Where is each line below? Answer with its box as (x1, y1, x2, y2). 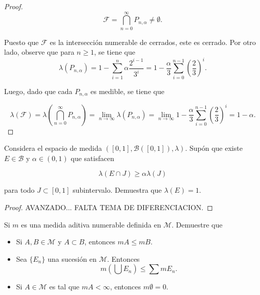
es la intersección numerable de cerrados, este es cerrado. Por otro (50, 36, 256, 47)
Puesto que (4, 36, 39, 47)
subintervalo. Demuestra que (73, 185, 162, 195)
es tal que (49, 281, 80, 292)
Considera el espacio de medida (4, 143, 102, 153)
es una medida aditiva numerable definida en (21, 219, 161, 230)
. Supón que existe (185, 143, 243, 153)
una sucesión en (48, 253, 97, 264)
